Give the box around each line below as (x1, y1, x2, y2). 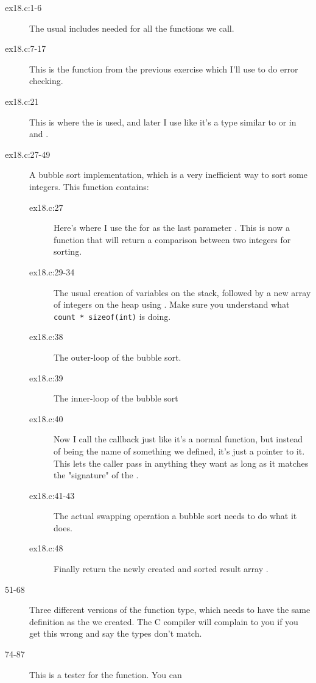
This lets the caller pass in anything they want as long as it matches (54, 456, 309, 469)
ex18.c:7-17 (5, 42, 46, 55)
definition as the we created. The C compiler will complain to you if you (29, 615, 298, 628)
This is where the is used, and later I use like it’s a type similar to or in (29, 115, 297, 128)
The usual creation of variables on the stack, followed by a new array (54, 286, 311, 299)
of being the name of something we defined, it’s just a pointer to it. (54, 444, 305, 457)
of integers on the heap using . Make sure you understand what (54, 298, 290, 311)
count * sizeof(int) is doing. (54, 310, 171, 322)
